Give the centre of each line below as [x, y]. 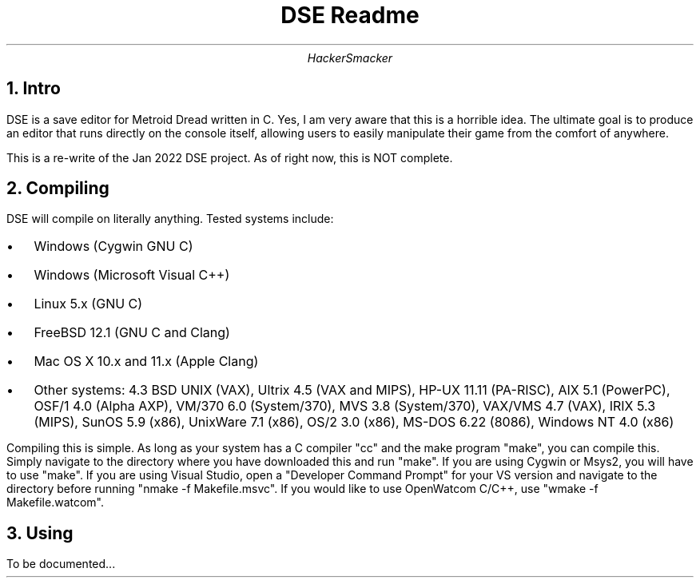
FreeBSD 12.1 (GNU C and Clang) [132, 333]
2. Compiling [58, 189]
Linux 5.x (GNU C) [88, 304]
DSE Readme [350, 15]
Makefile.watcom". [56, 503]
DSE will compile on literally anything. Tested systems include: [170, 219]
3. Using [40, 533]
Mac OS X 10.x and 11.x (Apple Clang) [146, 362]
